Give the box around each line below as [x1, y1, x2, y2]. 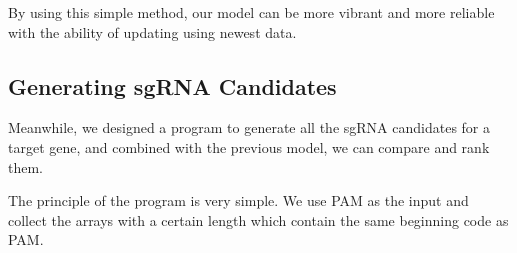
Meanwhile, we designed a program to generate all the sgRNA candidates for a [8, 117, 490, 138]
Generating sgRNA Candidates [8, 70, 337, 101]
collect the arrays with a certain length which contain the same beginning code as [8, 209, 509, 230]
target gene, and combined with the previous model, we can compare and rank [8, 136, 490, 157]
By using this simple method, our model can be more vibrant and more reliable [8, 2, 495, 22]
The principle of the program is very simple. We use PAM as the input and [8, 190, 469, 211]
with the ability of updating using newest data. [8, 21, 297, 42]
